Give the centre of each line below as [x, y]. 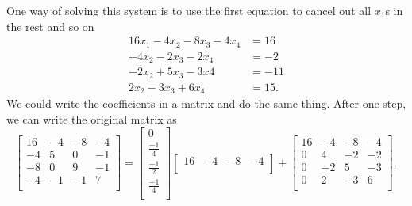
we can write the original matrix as [92, 118]
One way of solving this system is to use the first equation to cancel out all [189, 10]
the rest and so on [50, 26]
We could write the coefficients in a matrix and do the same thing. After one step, [206, 103]
